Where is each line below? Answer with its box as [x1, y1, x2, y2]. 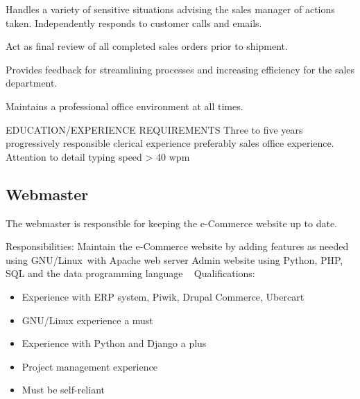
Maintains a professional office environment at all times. [6, 98, 243, 113]
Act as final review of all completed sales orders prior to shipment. [6, 39, 288, 53]
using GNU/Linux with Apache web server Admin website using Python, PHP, [6, 252, 343, 267]
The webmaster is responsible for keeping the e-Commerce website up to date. [6, 215, 338, 230]
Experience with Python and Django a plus [22, 336, 207, 351]
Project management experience [22, 359, 157, 373]
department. [6, 76, 58, 90]
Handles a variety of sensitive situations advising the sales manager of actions [6, 2, 335, 16]
